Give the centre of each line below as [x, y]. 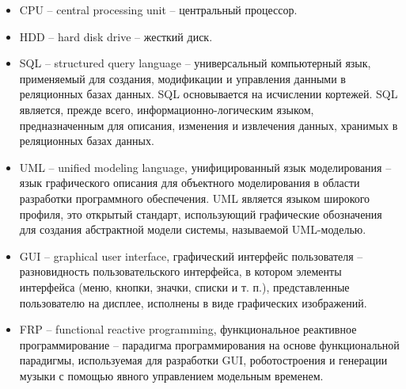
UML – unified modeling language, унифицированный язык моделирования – [205, 167]
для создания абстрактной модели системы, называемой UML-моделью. [193, 229]
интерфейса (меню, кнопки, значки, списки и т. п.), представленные [184, 286]
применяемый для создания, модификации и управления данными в [182, 78]
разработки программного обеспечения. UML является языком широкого [195, 198]
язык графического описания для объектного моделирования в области [190, 183]
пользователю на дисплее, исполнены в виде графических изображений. [193, 302]
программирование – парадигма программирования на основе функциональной [209, 344]
